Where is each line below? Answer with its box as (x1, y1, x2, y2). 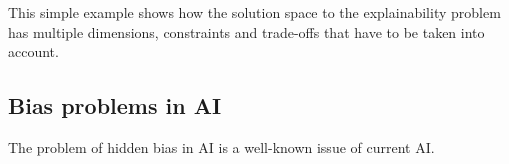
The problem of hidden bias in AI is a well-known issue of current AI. (8, 136, 435, 157)
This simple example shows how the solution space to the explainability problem (8, 2, 501, 22)
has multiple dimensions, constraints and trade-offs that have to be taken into (8, 21, 485, 42)
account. (8, 41, 59, 62)
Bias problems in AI (8, 90, 222, 121)
